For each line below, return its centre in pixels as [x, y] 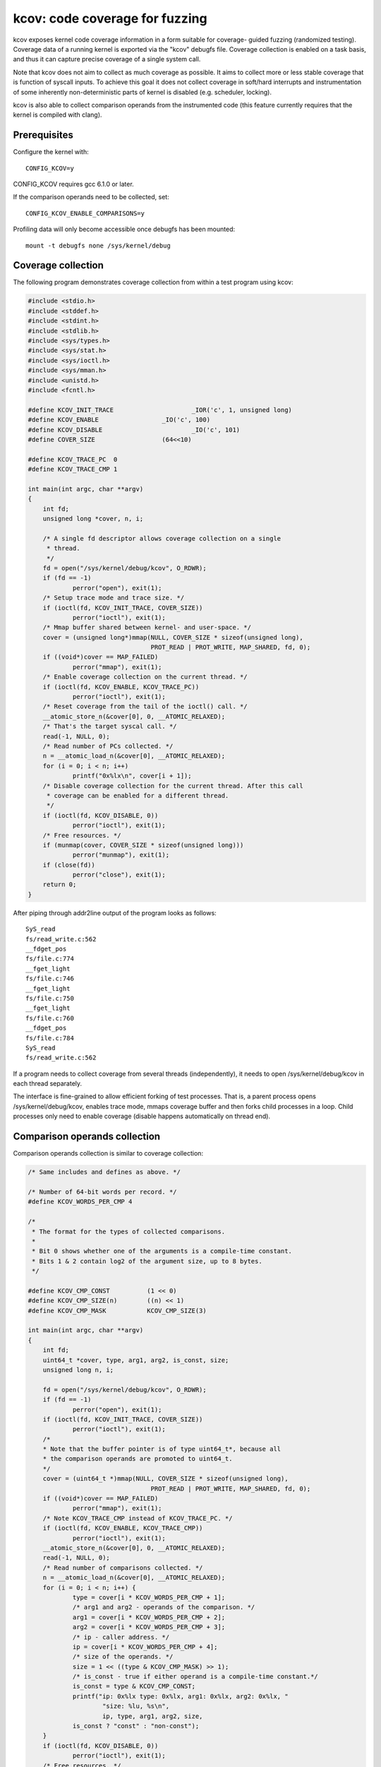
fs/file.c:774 [50, 959]
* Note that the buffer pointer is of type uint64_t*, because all [162, 1449]
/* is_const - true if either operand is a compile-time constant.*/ [195, 1677]
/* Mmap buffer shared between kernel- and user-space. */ [147, 628]
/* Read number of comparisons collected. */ [123, 1568]
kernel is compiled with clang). [58, 115]
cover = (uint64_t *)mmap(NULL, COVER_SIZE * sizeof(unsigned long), [165, 1479]
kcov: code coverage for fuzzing [110, 18]
